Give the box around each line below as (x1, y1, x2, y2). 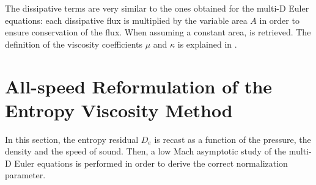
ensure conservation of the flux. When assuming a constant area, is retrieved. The (5, 26, 311, 38)
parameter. (5, 169, 46, 181)
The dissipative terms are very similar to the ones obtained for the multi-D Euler (5, 2, 309, 14)
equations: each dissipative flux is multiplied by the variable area (5, 13, 248, 26)
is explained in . (177, 37, 237, 50)
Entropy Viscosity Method (5, 97, 233, 122)
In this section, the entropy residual (5, 132, 139, 145)
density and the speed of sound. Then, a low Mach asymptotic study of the (5, 145, 287, 158)
